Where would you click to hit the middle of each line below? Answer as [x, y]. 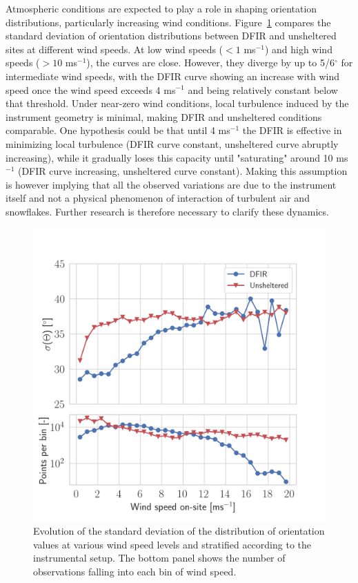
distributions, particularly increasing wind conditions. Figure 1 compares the [168, 22]
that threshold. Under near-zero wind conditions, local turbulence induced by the [177, 103]
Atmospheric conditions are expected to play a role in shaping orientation [161, 8]
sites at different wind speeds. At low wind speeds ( [115, 49]
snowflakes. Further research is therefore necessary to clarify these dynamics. [167, 211]
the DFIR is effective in [292, 130]
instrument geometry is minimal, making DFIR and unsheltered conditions [164, 116]
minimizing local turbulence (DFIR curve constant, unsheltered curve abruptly [172, 143]
